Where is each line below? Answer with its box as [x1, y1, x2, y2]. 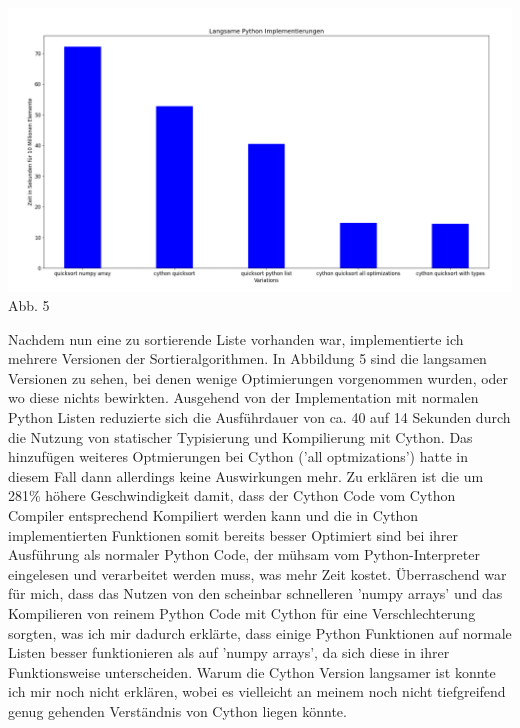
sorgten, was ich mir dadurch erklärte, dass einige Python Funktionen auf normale [8, 622, 512, 643]
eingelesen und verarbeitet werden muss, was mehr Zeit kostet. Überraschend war [8, 563, 507, 584]
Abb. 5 [8, 295, 50, 316]
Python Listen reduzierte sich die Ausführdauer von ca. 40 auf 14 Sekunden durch [8, 407, 511, 428]
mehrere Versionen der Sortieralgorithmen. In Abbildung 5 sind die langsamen [8, 348, 487, 369]
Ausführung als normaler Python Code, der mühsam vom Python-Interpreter [8, 544, 480, 565]
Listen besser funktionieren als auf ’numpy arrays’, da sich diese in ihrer [8, 642, 450, 663]
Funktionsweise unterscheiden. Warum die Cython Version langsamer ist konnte [8, 661, 496, 682]
